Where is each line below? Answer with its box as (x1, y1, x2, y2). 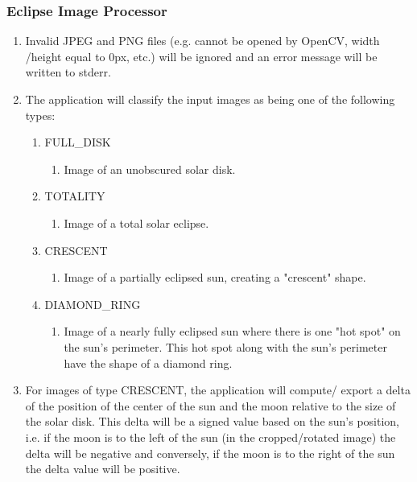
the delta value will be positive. (25, 460, 180, 477)
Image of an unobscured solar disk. (64, 160, 236, 177)
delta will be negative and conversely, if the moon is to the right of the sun (25, 444, 395, 461)
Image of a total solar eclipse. (64, 214, 209, 231)
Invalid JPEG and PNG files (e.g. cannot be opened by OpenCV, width (25, 32, 380, 49)
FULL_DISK (44, 134, 111, 150)
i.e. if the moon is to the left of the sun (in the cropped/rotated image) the (25, 428, 396, 445)
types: (25, 106, 56, 123)
